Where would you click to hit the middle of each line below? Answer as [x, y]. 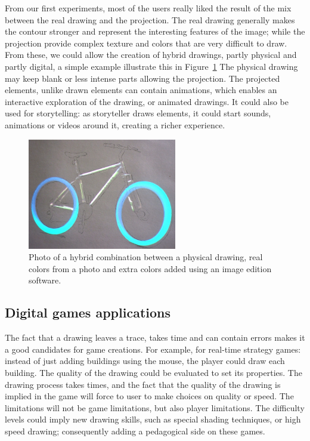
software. [45, 280]
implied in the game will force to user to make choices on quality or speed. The [149, 396]
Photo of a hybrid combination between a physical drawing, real [146, 257]
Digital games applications [88, 312]
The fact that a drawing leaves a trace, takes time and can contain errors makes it [155, 337]
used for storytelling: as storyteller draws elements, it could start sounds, [138, 113]
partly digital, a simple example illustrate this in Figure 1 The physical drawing [151, 66]
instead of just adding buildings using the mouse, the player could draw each [145, 361]
